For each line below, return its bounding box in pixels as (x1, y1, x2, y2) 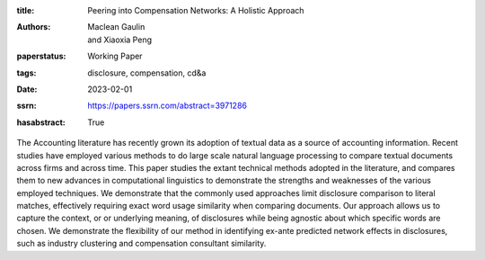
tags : (16, 67, 37, 78)
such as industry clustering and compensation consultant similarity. (16, 238, 267, 249)
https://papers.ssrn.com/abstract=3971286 (87, 100, 247, 112)
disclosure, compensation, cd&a (87, 67, 207, 78)
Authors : (16, 22, 51, 32)
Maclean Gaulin (87, 22, 145, 32)
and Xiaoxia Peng (87, 34, 153, 45)
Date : (16, 84, 38, 94)
